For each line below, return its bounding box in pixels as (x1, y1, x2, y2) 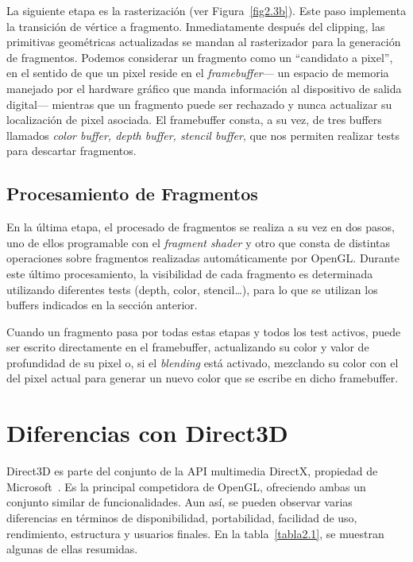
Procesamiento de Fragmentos (6, 181, 258, 206)
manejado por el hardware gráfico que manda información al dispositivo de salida (6, 79, 402, 96)
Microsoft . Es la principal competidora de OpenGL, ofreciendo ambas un (6, 478, 366, 494)
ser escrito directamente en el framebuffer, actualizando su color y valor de (6, 339, 369, 355)
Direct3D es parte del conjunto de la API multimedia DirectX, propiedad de (6, 463, 378, 479)
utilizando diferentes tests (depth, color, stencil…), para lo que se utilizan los (6, 281, 378, 297)
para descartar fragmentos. (6, 142, 137, 159)
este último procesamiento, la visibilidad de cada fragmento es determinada (6, 265, 373, 281)
